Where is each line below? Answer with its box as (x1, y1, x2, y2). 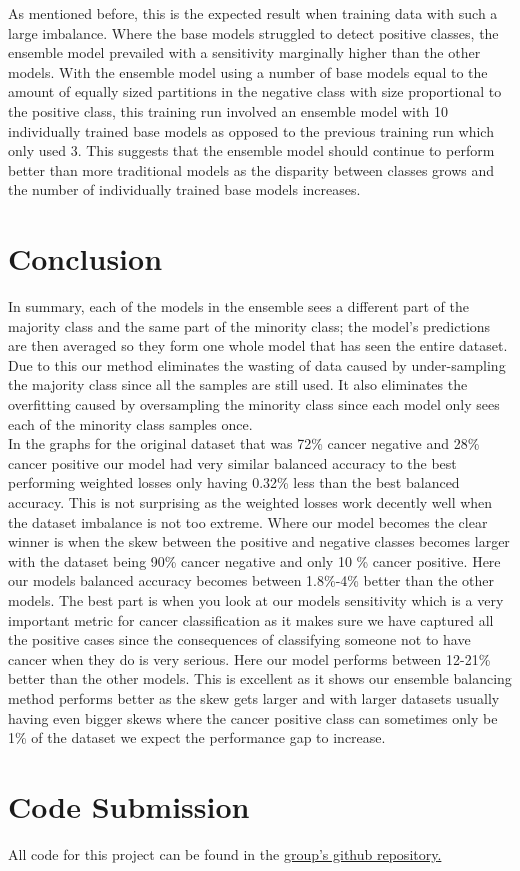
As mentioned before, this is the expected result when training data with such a (8, 3, 498, 23)
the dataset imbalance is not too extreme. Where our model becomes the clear (8, 511, 488, 532)
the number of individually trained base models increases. (8, 179, 361, 200)
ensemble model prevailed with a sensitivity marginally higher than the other (8, 42, 481, 63)
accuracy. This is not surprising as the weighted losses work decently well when (8, 492, 493, 512)
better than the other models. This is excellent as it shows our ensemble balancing (8, 668, 512, 689)
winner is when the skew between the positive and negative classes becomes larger (8, 531, 510, 552)
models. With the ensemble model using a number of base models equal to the (8, 61, 488, 82)
